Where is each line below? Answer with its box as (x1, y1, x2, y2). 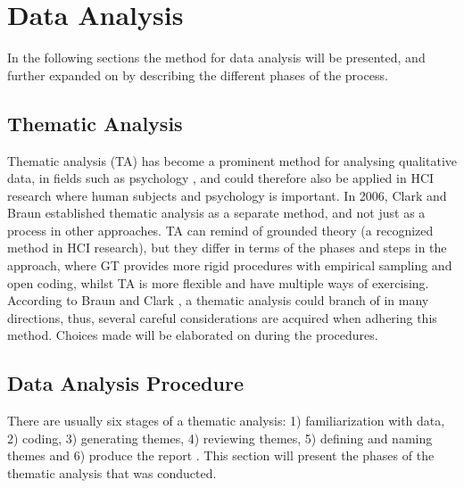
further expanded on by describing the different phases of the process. (7, 65, 388, 84)
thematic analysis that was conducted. (7, 464, 217, 483)
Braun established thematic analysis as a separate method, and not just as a (7, 203, 426, 222)
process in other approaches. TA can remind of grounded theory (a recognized (7, 220, 434, 239)
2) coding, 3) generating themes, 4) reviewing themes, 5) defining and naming (7, 428, 433, 447)
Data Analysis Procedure (7, 369, 244, 397)
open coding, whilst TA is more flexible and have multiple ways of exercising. (7, 273, 429, 292)
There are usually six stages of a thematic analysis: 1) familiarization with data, (7, 411, 445, 430)
